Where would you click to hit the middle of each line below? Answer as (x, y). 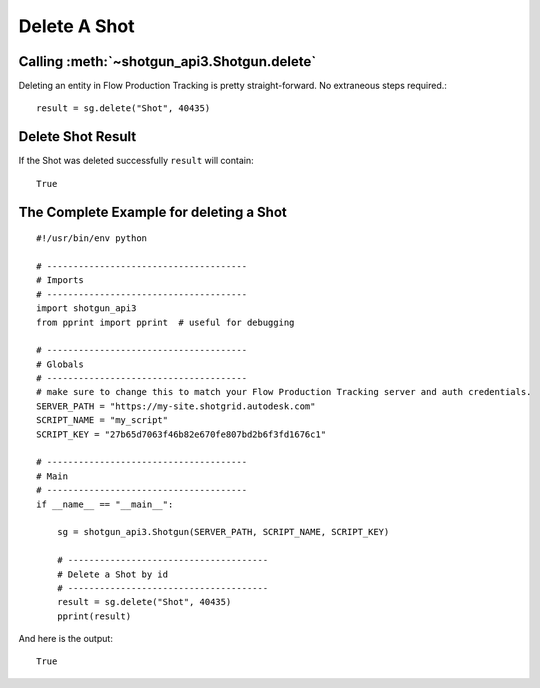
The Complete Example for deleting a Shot (152, 211)
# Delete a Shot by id (112, 574)
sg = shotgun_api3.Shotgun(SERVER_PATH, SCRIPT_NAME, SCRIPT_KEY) (223, 532)
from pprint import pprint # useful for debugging (165, 322)
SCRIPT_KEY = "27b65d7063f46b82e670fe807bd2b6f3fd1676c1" (181, 434)
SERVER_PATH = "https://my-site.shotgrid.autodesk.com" (176, 406)
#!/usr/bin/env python (92, 238)
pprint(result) (94, 616)
